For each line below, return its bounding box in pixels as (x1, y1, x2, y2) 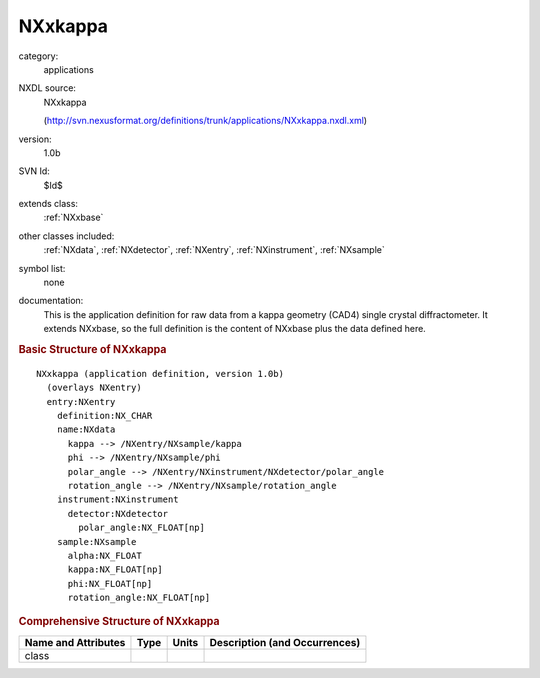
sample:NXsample (56, 536, 137, 547)
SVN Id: (18, 165, 50, 177)
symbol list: (18, 262, 66, 274)
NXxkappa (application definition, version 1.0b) (36, 368, 285, 379)
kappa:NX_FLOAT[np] (67, 564, 164, 575)
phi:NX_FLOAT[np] (67, 578, 153, 589)
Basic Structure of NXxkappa (18, 342, 167, 356)
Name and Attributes (24, 635, 126, 649)
